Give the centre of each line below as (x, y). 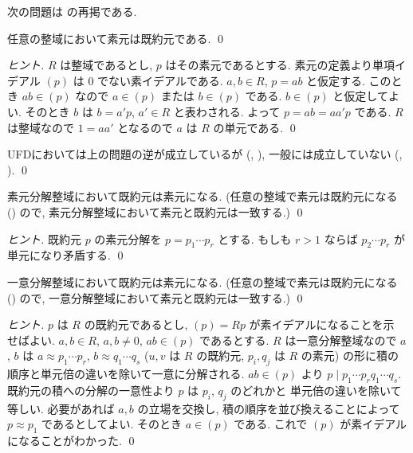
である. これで (271, 424)
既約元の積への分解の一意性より (91, 390)
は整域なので (41, 127)
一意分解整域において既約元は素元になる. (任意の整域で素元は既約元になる (203, 281)
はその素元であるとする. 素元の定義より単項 (280, 65)
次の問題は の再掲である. (72, 11)
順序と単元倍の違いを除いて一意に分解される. (126, 374)
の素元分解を (128, 238)
